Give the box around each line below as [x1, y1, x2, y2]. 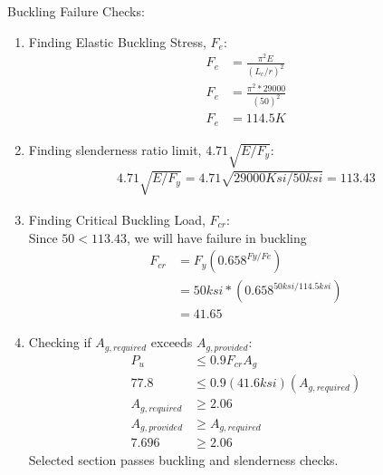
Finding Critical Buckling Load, [28, 209, 206, 228]
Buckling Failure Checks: [7, 2, 145, 20]
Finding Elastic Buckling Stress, [28, 32, 206, 51]
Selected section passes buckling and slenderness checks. [28, 451, 339, 470]
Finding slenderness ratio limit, [28, 140, 202, 159]
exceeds [150, 333, 193, 352]
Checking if [28, 333, 91, 352]
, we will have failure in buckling [126, 228, 307, 247]
